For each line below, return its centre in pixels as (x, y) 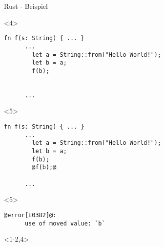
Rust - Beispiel (26, 6)
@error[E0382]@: (30, 215)
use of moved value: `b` (65, 223)
